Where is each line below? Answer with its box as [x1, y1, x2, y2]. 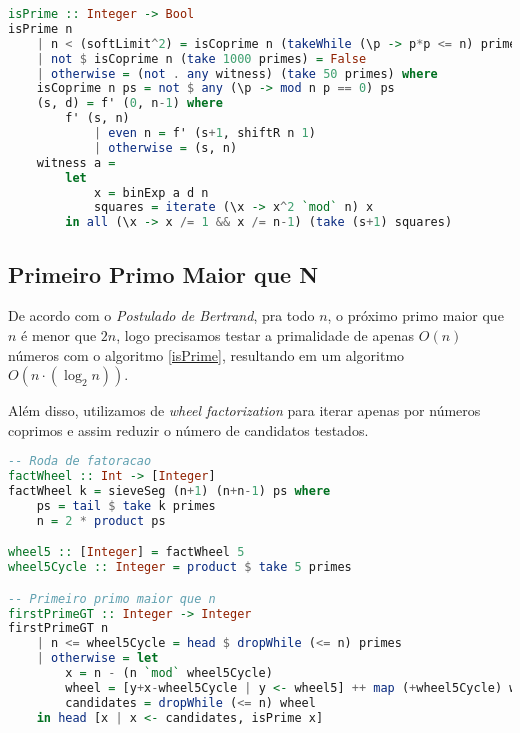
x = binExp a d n [93, 185, 209, 200]
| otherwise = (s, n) [93, 140, 238, 155]
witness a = [36, 155, 116, 170]
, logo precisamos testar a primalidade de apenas [116, 324, 415, 345]
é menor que [21, 324, 97, 345]
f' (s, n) [65, 111, 130, 126]
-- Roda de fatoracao [8, 454, 152, 469]
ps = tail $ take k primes [36, 498, 216, 513]
